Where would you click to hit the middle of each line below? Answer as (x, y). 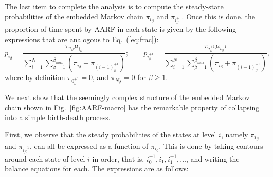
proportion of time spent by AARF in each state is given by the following (121, 29)
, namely (234, 134)
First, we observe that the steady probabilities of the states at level (111, 134)
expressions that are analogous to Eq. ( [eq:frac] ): (82, 39)
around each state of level (45, 158)
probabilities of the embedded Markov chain (74, 16)
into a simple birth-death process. (58, 117)
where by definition (35, 77)
